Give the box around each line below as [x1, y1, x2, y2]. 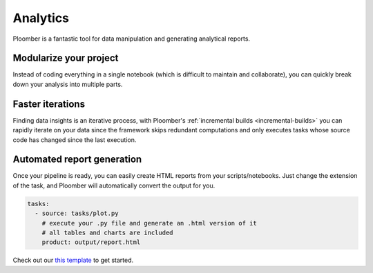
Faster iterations [12, 98, 86, 110]
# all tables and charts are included [41, 228, 173, 236]
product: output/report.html [41, 239, 141, 246]
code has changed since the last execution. [12, 135, 137, 144]
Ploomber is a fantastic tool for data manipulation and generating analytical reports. [12, 34, 251, 43]
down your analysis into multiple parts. [12, 80, 123, 88]
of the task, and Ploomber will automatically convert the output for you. [12, 181, 216, 190]
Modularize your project [12, 52, 119, 64]
